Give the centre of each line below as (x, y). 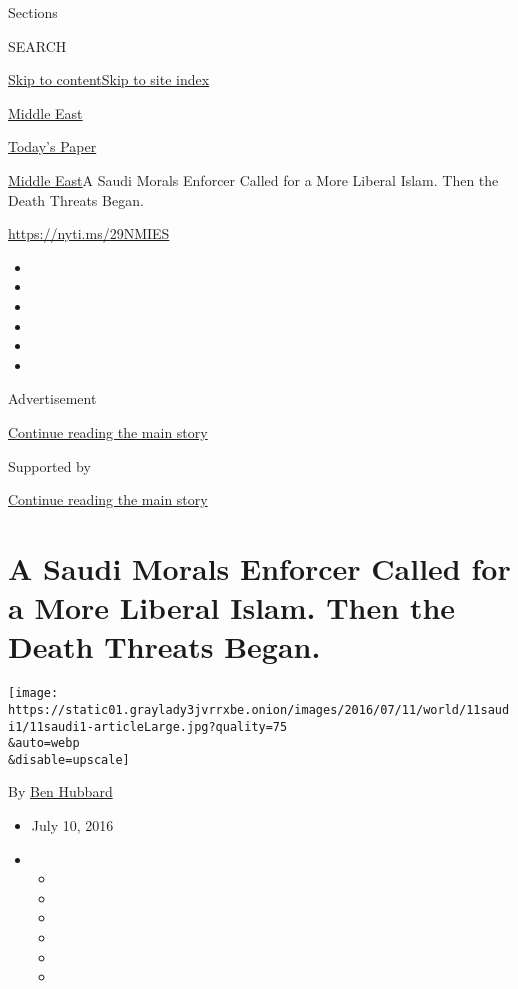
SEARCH (37, 45)
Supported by (49, 465)
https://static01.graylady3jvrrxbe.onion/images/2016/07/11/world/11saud (259, 709)
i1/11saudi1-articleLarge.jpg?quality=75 (148, 726)
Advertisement (52, 398)
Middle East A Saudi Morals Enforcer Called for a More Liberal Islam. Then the (253, 179)
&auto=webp (44, 743)
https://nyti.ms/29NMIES (89, 233)
